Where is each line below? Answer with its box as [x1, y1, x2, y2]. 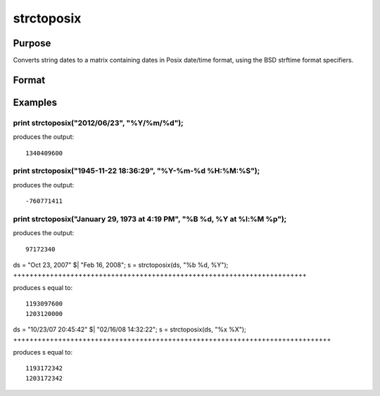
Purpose [13, 37, 51, 49]
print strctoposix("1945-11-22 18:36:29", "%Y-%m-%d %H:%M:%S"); [13, 166, 260, 176]
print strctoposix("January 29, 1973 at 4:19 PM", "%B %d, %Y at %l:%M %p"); [13, 214, 287, 224]
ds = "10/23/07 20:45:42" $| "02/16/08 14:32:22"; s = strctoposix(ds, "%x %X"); [13, 325, 246, 334]
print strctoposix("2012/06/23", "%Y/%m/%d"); [13, 118, 184, 128]
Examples [13, 96, 58, 108]
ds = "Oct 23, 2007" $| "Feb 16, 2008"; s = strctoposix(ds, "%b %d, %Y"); [13, 260, 229, 270]
